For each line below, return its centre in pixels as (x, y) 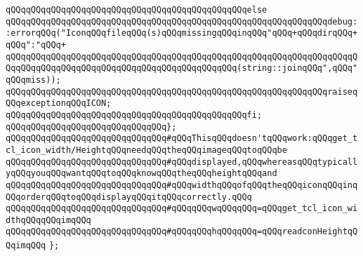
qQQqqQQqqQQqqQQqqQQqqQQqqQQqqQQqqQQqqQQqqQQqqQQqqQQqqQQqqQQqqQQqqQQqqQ (182, 56)
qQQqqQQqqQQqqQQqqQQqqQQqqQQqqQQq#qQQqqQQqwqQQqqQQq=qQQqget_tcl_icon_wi (182, 209)
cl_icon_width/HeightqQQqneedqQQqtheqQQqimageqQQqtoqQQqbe (146, 150)
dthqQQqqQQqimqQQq (48, 220)
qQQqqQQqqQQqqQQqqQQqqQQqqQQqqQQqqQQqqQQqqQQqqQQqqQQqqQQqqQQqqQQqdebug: (182, 21)
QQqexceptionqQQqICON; (59, 103)
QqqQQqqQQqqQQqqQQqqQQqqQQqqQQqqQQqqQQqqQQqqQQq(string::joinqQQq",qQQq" (182, 68)
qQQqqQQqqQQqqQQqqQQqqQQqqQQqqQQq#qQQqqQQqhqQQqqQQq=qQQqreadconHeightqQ (182, 232)
